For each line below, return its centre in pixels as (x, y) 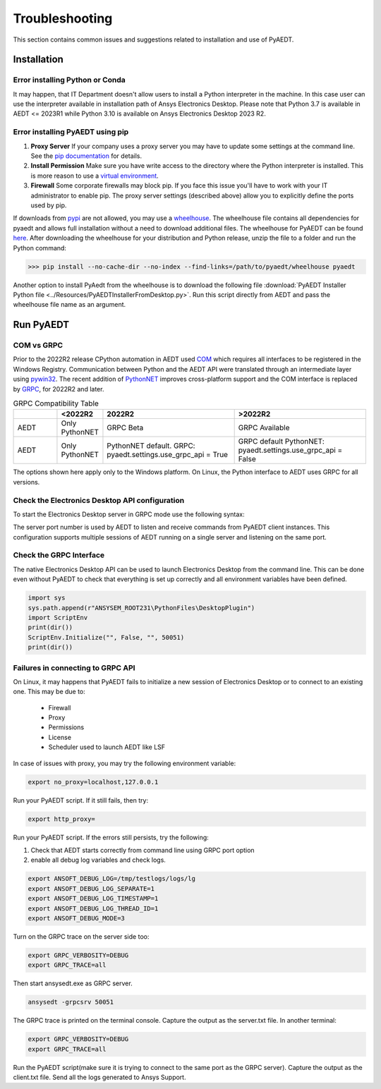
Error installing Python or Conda (69, 80)
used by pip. (49, 205)
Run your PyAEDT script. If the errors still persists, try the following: (111, 837)
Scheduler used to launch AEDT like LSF (107, 747)
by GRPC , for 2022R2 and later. (59, 389)
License (60, 737)
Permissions (66, 727)
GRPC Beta (125, 428)
